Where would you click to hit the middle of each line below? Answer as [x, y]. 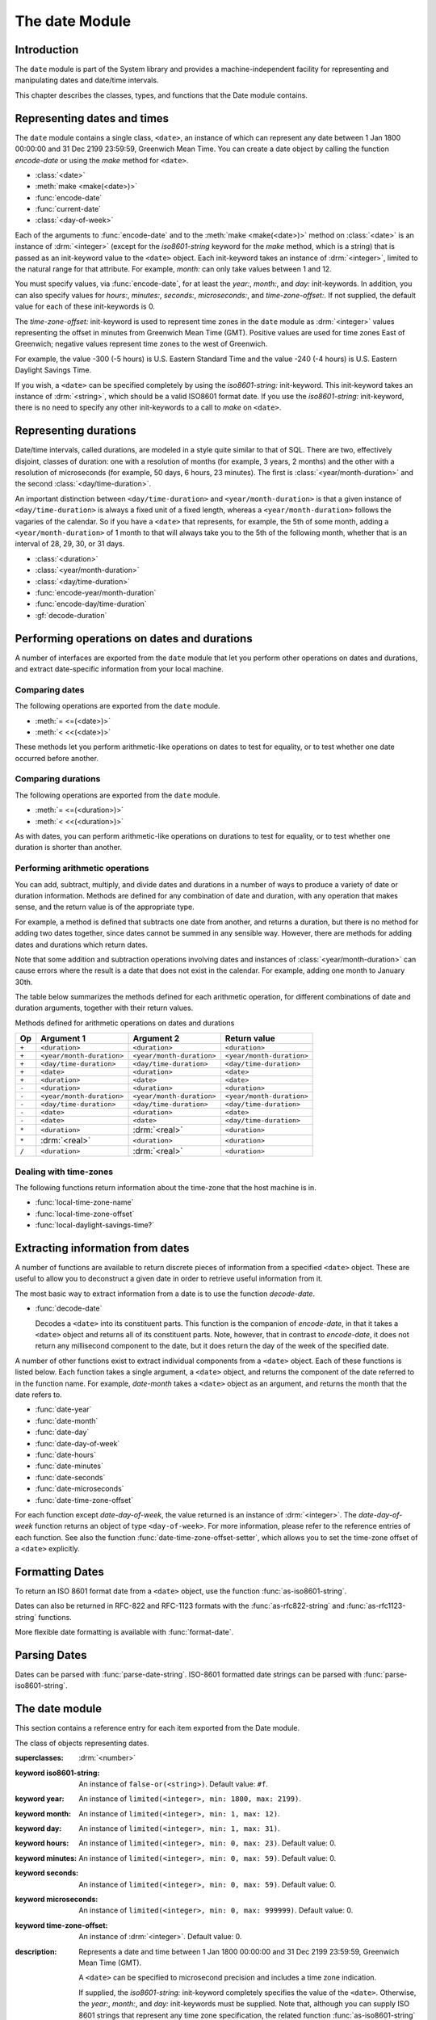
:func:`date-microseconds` [80, 1489]
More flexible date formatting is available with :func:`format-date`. [124, 1632]
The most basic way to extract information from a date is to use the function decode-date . [165, 1294]
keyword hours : [42, 1843]
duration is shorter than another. [69, 848]
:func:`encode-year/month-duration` [96, 592]
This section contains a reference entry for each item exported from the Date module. [157, 1728]
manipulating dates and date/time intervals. [87, 80]
